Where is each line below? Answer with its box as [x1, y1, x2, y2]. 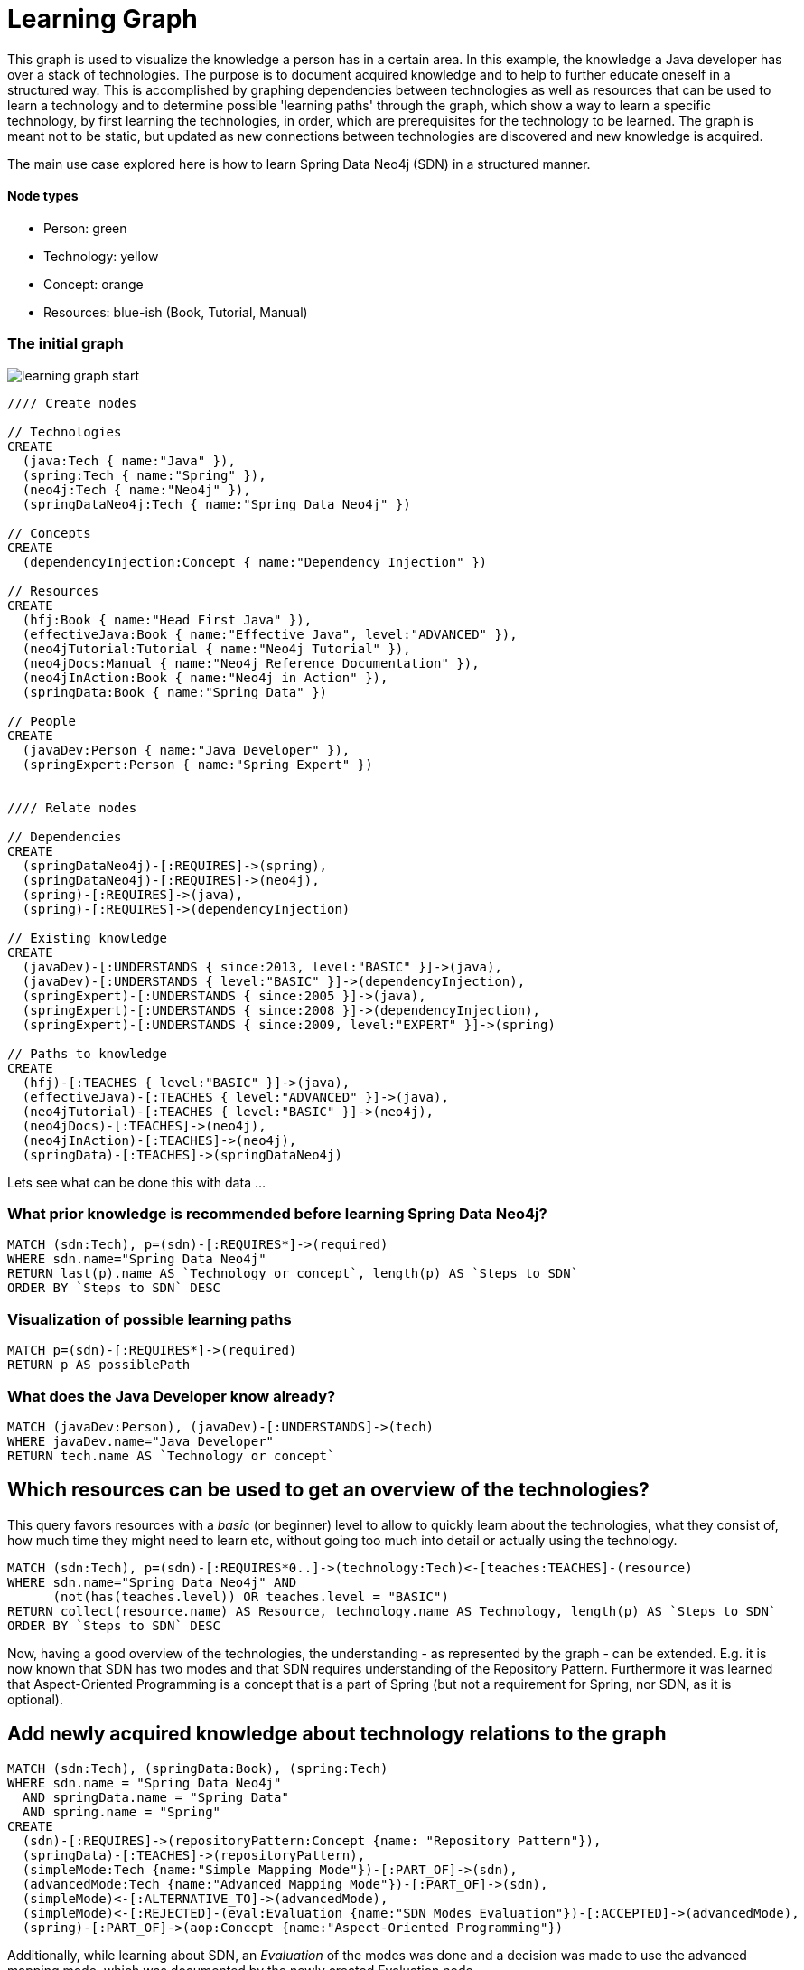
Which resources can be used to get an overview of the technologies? [7, 1478, 650, 1502]
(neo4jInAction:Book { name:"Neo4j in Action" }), [22, 670, 388, 685]
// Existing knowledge [7, 930, 168, 945]
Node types [7, 188, 79, 204]
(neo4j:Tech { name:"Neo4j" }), [22, 482, 251, 497]
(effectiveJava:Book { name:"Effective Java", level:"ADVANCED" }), [22, 626, 518, 642]
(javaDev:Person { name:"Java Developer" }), [22, 742, 351, 757]
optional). [7, 1691, 63, 1707]
